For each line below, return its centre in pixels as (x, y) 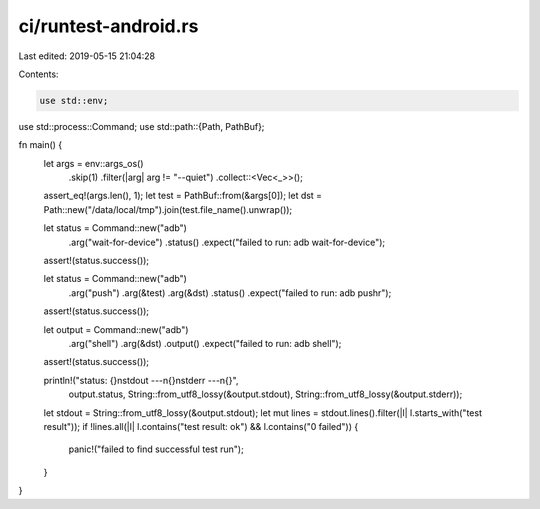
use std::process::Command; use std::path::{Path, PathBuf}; (141, 126)
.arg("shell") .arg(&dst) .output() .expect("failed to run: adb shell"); (205, 343)
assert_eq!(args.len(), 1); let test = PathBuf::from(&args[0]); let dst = (183, 196)
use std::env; (74, 100)
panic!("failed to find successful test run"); (156, 449)
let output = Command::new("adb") (116, 329)
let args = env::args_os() (93, 163)
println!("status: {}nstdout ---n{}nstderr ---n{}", (141, 380)
